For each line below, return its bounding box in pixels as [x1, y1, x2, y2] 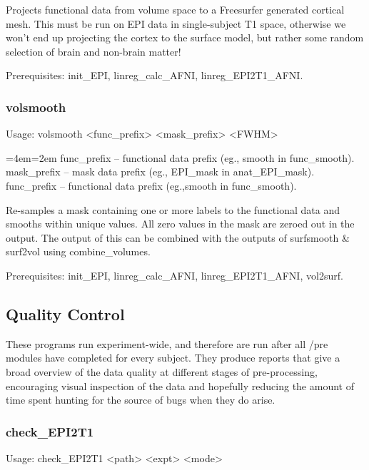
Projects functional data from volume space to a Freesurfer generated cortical [6, 2, 345, 16]
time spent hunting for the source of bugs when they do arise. [6, 392, 276, 407]
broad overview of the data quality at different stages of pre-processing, [6, 364, 318, 379]
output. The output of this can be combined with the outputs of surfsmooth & [6, 230, 350, 245]
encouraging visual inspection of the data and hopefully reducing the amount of [6, 378, 354, 393]
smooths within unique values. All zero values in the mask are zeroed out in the [6, 216, 355, 231]
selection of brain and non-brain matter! [6, 44, 181, 58]
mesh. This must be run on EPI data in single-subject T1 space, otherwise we [6, 16, 346, 31]
